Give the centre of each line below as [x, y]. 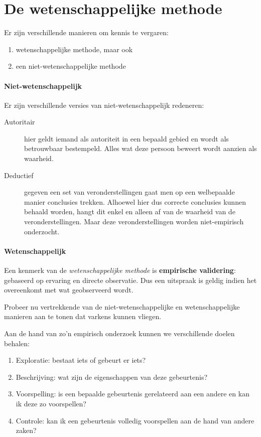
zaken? [26, 430]
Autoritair [20, 122]
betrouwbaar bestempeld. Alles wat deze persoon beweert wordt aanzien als [141, 148]
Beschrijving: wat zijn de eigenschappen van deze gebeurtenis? [112, 377]
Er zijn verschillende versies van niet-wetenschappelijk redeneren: [104, 105]
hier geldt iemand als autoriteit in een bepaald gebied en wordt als [126, 138]
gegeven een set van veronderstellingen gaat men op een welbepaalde [129, 192]
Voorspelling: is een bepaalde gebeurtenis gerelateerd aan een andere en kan [133, 394]
